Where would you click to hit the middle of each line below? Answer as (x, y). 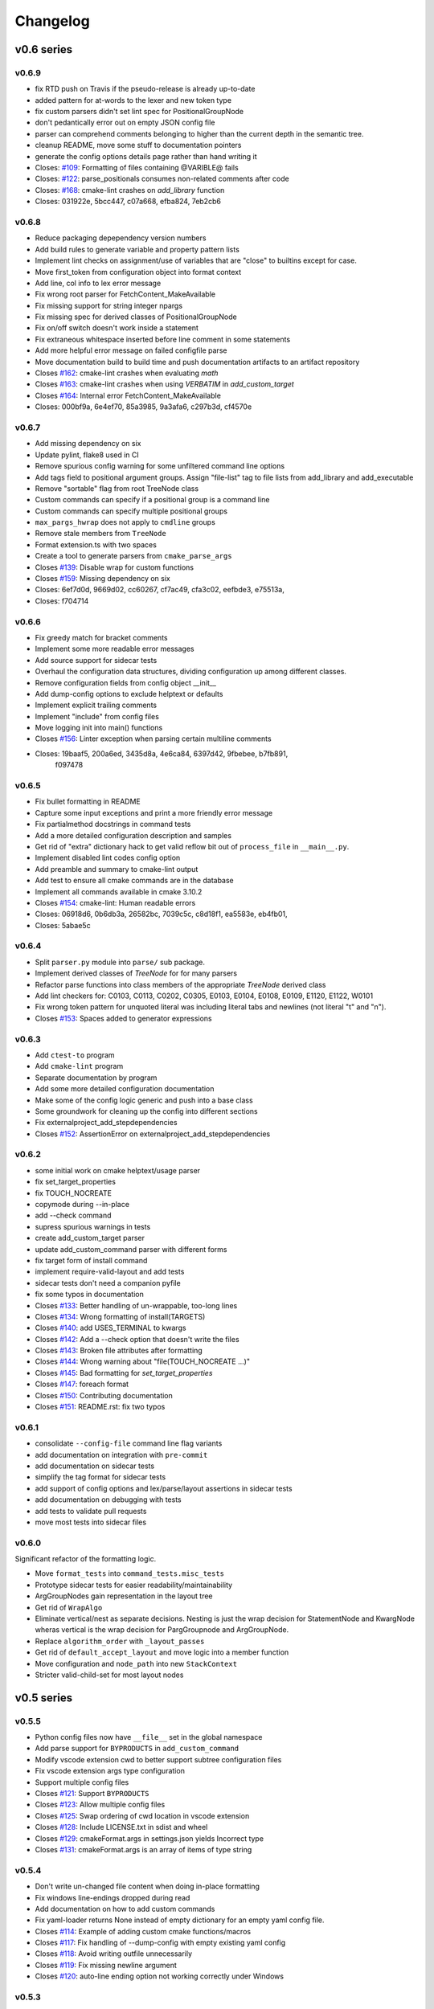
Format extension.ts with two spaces (96, 544)
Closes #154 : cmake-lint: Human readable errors (115, 902)
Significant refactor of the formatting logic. (86, 1559)
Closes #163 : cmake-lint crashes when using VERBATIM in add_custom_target (165, 384)
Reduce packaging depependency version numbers (121, 238)
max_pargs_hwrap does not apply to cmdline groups (125, 522)
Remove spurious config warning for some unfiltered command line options (160, 466)
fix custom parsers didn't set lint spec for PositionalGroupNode (139, 112)
